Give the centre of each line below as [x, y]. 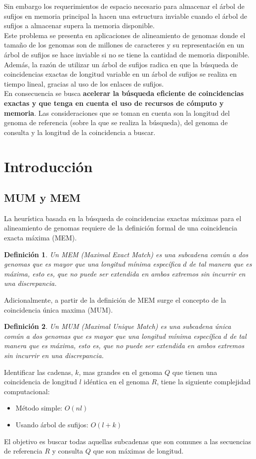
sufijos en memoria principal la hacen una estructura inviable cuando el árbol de [126, 16]
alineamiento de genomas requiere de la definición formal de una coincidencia [121, 228]
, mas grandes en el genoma [121, 372]
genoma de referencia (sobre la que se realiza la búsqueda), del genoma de [116, 122]
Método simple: [39, 408]
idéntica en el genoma [116, 382]
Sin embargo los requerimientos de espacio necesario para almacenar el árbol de [124, 6]
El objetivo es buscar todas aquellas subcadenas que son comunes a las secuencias [128, 441]
